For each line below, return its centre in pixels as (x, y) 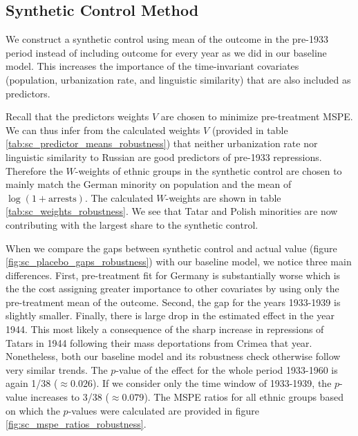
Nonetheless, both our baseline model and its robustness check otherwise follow (173, 356)
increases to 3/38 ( (70, 397)
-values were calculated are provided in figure (163, 410)
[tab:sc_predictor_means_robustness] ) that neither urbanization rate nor (162, 143)
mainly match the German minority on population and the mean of (149, 184)
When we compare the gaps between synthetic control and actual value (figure (171, 248)
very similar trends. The (57, 369)
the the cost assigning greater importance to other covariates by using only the (172, 288)
